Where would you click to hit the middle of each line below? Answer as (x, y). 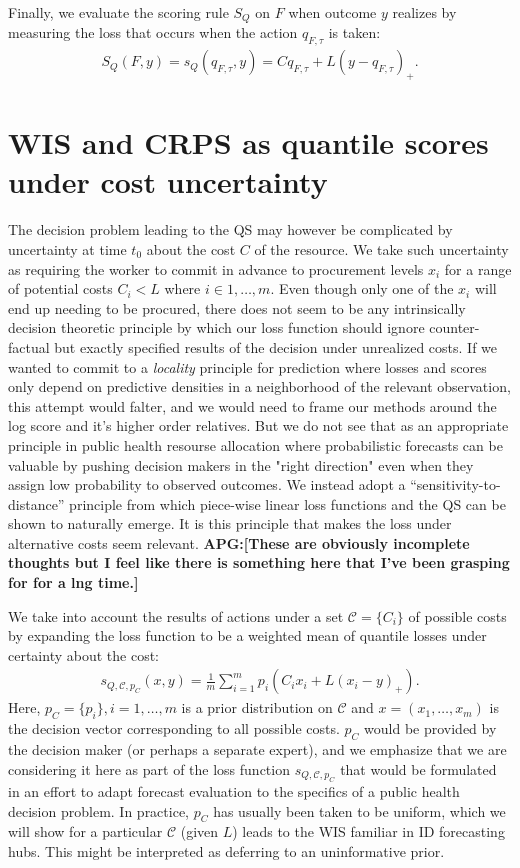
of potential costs (60, 288)
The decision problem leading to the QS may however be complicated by (230, 229)
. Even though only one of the (362, 288)
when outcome (332, 12)
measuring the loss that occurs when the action (153, 32)
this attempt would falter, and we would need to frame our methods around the (252, 405)
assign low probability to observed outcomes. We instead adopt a (207, 484)
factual (29, 346)
